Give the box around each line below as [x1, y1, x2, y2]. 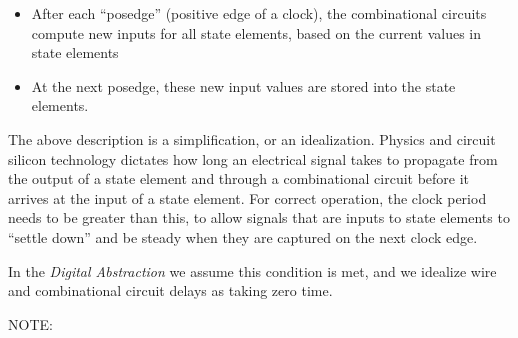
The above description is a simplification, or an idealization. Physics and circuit [8, 128, 496, 149]
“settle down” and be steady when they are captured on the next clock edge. [8, 226, 478, 247]
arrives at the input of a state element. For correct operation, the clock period [8, 187, 487, 208]
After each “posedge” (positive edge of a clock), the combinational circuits [31, 3, 487, 23]
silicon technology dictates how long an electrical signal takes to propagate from [8, 148, 498, 169]
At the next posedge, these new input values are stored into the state [31, 75, 456, 96]
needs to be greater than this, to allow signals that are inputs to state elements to [8, 207, 510, 228]
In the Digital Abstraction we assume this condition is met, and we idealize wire [8, 260, 497, 281]
